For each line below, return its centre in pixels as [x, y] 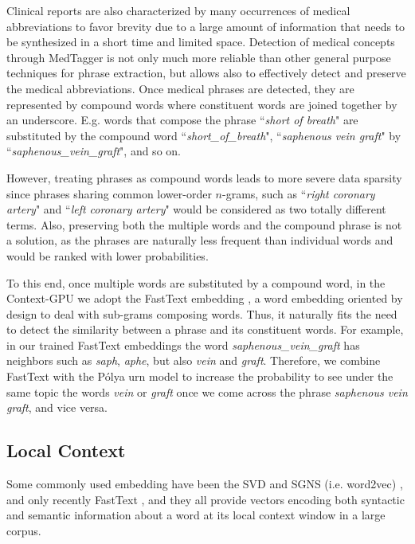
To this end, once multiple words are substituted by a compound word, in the [196, 282]
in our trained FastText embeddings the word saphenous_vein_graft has [183, 344]
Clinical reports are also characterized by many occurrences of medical [178, 10]
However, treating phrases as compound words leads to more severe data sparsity [204, 177]
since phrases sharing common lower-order [109, 193]
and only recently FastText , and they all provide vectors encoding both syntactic [206, 499]
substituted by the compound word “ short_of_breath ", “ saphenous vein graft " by [204, 135]
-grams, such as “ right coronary [299, 193]
